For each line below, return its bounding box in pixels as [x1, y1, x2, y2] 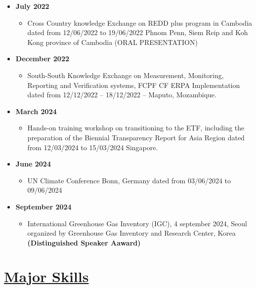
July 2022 [15, 1, 49, 11]
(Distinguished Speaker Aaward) [27, 237, 141, 248]
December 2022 [15, 53, 69, 64]
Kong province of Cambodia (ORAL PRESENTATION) [27, 37, 198, 47]
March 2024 [15, 106, 57, 116]
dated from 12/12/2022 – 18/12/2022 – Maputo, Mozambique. [27, 89, 216, 100]
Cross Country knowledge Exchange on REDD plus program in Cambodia [27, 17, 253, 28]
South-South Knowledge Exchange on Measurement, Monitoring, [27, 70, 224, 80]
